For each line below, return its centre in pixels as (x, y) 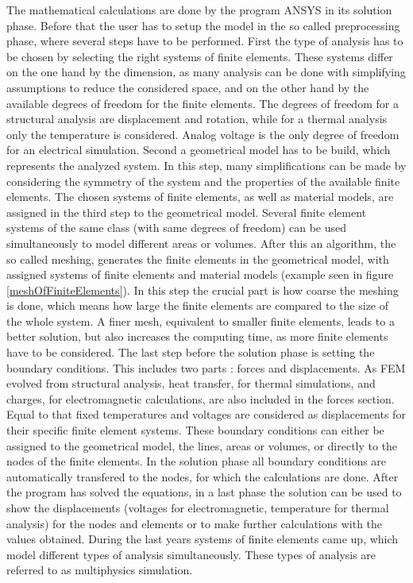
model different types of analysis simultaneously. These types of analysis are (191, 554)
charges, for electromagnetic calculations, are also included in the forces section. (201, 398)
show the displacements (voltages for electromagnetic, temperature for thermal (198, 508)
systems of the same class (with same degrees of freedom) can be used (177, 228)
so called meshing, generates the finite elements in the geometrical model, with (198, 259)
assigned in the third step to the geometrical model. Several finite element (186, 212)
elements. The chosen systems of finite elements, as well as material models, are (200, 197)
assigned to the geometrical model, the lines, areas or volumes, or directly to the (202, 445)
